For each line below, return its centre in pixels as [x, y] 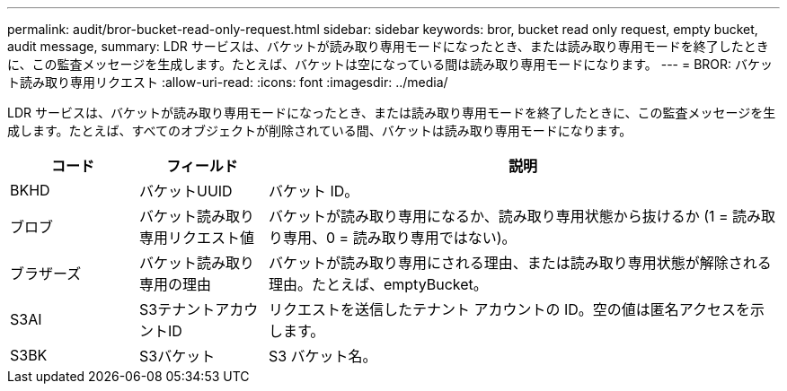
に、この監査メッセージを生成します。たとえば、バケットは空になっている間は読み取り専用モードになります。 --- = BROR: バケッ [390, 64]
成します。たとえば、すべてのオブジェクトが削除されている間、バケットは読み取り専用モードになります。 [320, 130]
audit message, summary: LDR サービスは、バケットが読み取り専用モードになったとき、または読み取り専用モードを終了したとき [388, 46]
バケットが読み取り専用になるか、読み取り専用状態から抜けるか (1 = [498, 216]
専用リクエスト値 [196, 238]
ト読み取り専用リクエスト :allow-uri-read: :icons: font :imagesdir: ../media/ [228, 82]
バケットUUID [186, 191]
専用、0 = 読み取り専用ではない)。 [399, 238]
